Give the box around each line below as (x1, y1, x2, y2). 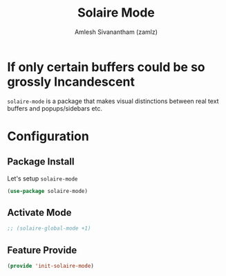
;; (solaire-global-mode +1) (7, 225, 91, 232)
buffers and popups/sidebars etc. (7, 104, 102, 112)
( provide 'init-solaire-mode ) (7, 263, 95, 270)
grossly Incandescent (7, 74, 135, 89)
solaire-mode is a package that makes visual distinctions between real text (7, 97, 219, 105)
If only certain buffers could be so (7, 59, 205, 75)
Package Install (7, 156, 75, 167)
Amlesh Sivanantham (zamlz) (75, 28, 158, 36)
